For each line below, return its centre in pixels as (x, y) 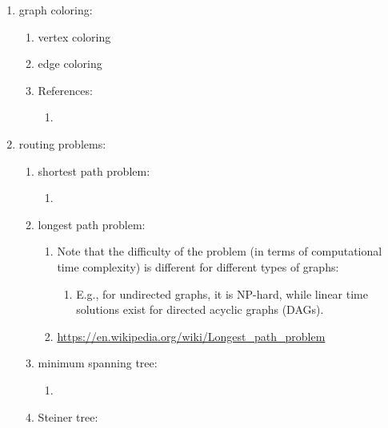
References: (65, 90)
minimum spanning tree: (98, 363)
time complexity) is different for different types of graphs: (198, 266)
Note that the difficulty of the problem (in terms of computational (220, 251)
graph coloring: (56, 10)
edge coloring (70, 63)
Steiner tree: (68, 416)
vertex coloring (74, 36)
